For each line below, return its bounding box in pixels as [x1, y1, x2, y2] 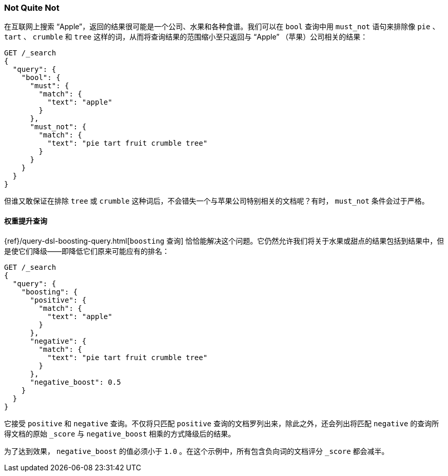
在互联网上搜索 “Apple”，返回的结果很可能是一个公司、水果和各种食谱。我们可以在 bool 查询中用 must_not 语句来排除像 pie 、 [4, 22, 440, 31]
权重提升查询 [4, 216, 47, 225]
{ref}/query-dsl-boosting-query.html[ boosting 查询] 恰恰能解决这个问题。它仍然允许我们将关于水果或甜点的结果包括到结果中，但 [4, 236, 444, 245]
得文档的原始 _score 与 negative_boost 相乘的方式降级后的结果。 [4, 429, 236, 438]
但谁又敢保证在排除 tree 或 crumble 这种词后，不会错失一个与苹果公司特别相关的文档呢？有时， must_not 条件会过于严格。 [4, 196, 429, 206]
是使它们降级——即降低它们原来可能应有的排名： [4, 246, 169, 255]
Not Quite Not [4, 3, 60, 13]
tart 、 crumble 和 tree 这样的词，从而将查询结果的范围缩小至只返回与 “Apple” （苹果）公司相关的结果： [4, 32, 368, 42]
